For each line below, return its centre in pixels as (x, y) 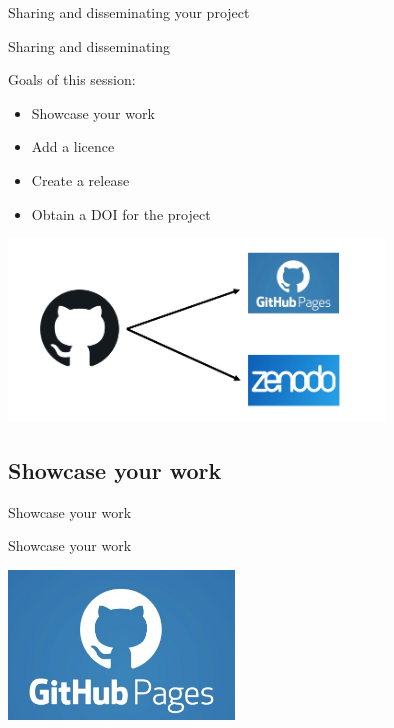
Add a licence (73, 146)
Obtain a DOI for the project (121, 213)
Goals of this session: (72, 79)
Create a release (80, 179)
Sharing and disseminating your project (129, 12)
